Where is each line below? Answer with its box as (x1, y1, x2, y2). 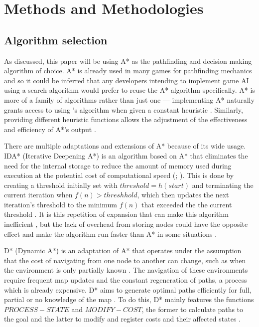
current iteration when (4, 189, 73, 200)
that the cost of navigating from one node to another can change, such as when (4, 255, 246, 265)
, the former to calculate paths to (141, 304, 244, 314)
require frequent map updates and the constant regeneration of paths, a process (4, 275, 247, 285)
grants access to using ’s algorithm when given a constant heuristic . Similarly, (4, 104, 243, 115)
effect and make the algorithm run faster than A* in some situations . (4, 228, 217, 239)
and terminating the (192, 179, 254, 190)
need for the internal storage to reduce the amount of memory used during (4, 160, 232, 170)
